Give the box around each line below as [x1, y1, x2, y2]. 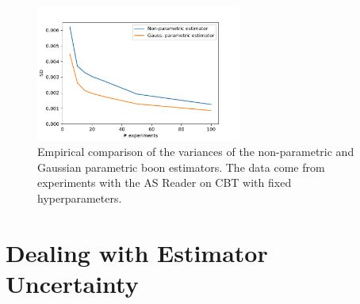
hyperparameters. [37, 189, 122, 206]
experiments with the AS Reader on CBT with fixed [37, 174, 292, 191]
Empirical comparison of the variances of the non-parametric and [37, 143, 354, 160]
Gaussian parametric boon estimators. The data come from [37, 158, 325, 175]
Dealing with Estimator [6, 236, 268, 268]
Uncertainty [6, 267, 139, 299]
